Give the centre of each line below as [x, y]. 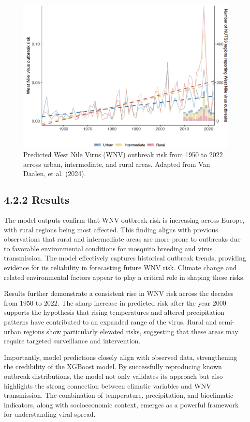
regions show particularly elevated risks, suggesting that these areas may [131, 331]
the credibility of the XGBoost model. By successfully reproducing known [113, 366]
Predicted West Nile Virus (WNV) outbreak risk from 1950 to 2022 [123, 154]
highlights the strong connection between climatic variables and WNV [108, 385]
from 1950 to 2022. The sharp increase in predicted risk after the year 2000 [115, 302]
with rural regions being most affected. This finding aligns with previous [111, 229]
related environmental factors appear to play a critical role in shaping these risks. [125, 277]
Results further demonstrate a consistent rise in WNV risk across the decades [119, 293]
